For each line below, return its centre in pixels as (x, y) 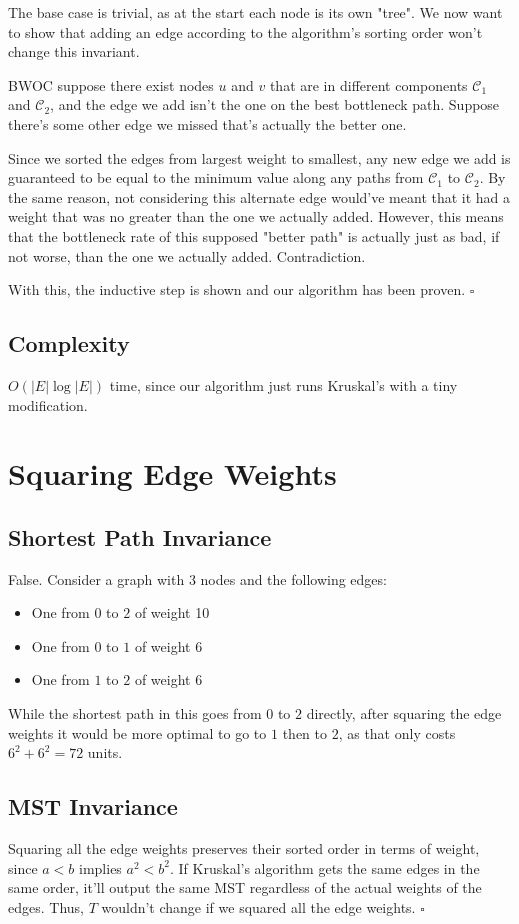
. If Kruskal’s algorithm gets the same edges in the (325, 867)
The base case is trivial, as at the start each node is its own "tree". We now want (255, 12)
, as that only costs (397, 732)
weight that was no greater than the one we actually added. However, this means (256, 216)
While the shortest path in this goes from (135, 713)
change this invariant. (74, 51)
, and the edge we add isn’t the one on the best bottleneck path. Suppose (275, 104)
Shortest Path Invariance (140, 536)
